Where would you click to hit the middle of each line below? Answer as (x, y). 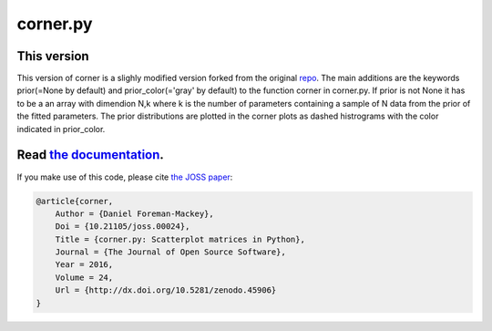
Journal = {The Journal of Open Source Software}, (170, 252)
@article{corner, (75, 201)
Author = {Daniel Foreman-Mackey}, (134, 213)
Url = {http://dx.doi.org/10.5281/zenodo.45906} (166, 290)
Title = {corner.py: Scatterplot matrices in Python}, (180, 239)
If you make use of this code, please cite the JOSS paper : (125, 177)
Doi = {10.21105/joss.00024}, (123, 227)
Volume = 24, (84, 277)
